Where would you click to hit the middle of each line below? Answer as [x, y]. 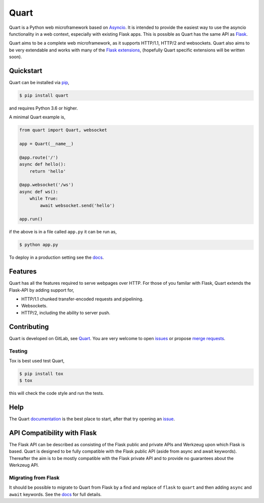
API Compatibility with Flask [53, 433]
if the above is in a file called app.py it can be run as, [63, 232]
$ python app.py [39, 245]
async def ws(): [39, 192]
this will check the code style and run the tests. [57, 393]
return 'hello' [48, 171]
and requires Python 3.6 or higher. [44, 108]
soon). [15, 57]
